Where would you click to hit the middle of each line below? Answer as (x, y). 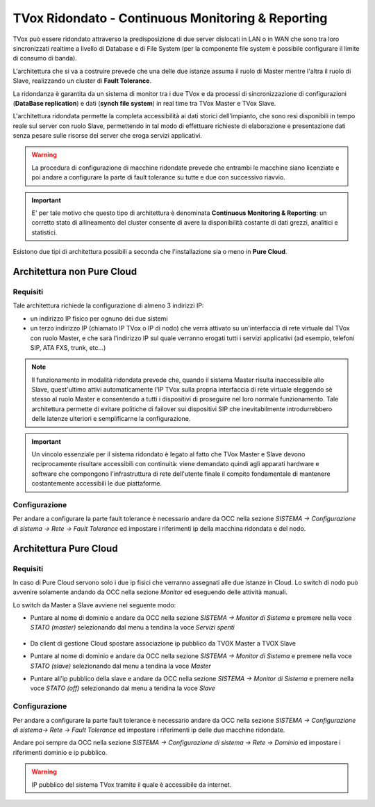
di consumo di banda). (45, 58)
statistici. (44, 232)
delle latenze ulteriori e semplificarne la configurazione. (111, 419)
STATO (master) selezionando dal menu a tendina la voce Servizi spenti (133, 628)
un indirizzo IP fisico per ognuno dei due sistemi (99, 318)
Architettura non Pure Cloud (75, 272)
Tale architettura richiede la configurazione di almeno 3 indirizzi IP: (108, 305)
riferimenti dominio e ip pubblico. (60, 752)
